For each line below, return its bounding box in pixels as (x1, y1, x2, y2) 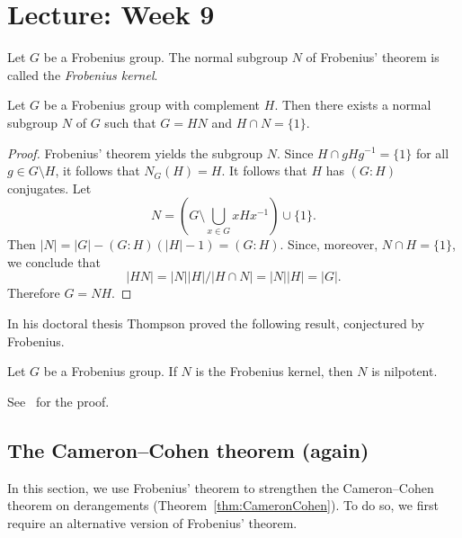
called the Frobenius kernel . (7, 65, 158, 84)
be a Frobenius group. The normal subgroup (43, 48, 288, 67)
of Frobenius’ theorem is (306, 48, 440, 67)
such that (104, 112, 156, 131)
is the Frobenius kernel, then (195, 362, 353, 381)
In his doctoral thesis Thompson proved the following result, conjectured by (7, 314, 425, 333)
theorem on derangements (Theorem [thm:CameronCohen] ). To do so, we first (7, 496, 439, 515)
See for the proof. (7, 391, 110, 410)
